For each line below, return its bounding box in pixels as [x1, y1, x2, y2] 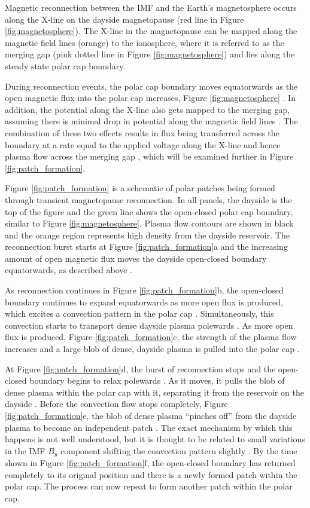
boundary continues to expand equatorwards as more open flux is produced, [5, 295, 283, 308]
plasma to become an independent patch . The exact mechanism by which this [5, 421, 293, 433]
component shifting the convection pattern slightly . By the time [60, 444, 297, 457]
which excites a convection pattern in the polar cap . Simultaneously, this [5, 307, 274, 320]
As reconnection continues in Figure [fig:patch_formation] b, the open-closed [5, 284, 284, 296]
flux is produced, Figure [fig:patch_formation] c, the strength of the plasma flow [5, 330, 297, 343]
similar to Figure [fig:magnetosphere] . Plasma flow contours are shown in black [5, 217, 294, 229]
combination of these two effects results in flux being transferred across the [5, 126, 279, 139]
